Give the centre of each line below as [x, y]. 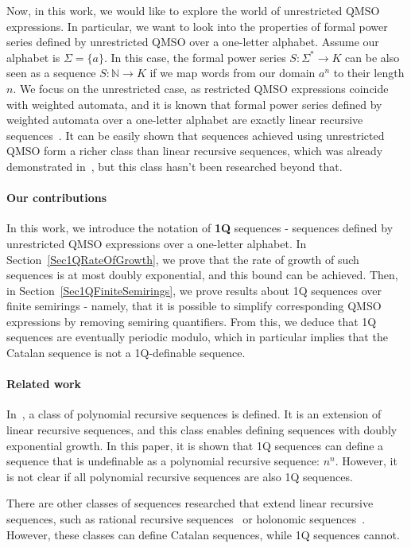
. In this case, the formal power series [195, 57]
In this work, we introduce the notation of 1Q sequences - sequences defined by [200, 228]
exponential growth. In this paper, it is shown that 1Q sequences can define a [195, 445]
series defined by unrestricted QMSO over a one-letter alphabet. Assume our [193, 42]
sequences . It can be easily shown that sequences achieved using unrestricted [196, 135]
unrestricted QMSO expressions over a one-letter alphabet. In [157, 243]
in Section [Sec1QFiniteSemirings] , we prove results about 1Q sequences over [194, 290]
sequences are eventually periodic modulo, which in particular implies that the [197, 337]
